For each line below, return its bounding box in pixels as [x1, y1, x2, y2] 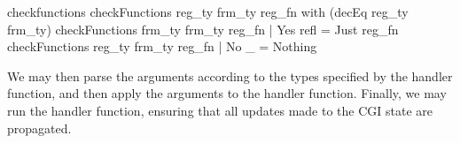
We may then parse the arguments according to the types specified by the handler [7, 66, 453, 85]
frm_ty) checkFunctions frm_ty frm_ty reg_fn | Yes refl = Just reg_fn [7, 19, 399, 38]
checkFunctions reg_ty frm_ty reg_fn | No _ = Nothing [7, 37, 317, 56]
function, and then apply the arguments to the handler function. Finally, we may [7, 84, 447, 102]
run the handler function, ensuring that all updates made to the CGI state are [7, 101, 433, 119]
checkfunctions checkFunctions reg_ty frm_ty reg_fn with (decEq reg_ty [7, 3, 409, 20]
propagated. [7, 118, 72, 137]
